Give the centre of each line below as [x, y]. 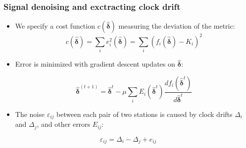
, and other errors [64, 124]
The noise [30, 114]
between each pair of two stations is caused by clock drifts [145, 114]
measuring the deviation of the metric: [177, 26]
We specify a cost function [55, 26]
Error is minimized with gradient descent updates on [95, 64]
